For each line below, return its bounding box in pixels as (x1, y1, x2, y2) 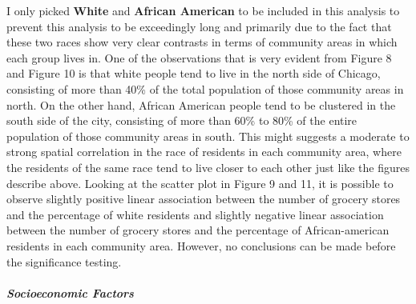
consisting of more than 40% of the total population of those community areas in (6, 80, 404, 97)
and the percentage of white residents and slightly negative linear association (6, 206, 384, 222)
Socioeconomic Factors (6, 284, 134, 301)
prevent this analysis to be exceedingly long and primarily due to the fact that (6, 18, 392, 34)
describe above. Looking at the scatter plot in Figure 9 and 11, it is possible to (6, 174, 394, 191)
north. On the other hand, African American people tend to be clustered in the (6, 96, 396, 113)
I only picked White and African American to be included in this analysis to (6, 2, 400, 18)
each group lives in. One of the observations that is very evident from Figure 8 (6, 49, 392, 66)
